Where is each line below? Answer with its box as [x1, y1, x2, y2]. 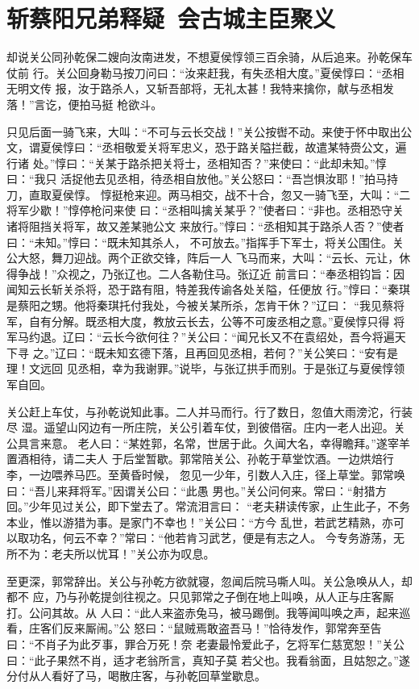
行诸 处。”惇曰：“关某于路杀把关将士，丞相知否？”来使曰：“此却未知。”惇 [6, 154, 387, 171]
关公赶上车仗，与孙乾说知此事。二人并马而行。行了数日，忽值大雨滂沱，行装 [6, 403, 413, 420]
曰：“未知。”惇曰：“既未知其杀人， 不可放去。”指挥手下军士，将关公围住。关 [6, 233, 404, 250]
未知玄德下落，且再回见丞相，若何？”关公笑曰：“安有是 [105, 344, 399, 361]
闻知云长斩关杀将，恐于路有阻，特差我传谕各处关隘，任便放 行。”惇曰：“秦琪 [6, 281, 410, 298]
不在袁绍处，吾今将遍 [281, 328, 395, 345]
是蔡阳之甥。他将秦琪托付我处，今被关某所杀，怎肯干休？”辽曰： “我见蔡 [6, 297, 393, 314]
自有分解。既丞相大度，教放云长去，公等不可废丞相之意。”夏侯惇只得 [28, 312, 390, 329]
